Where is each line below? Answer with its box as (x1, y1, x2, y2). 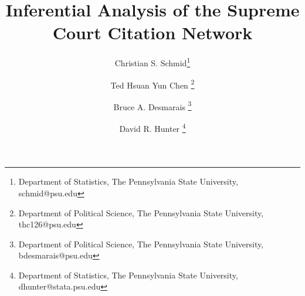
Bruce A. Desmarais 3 (113, 98, 192, 113)
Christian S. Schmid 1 (114, 55, 191, 69)
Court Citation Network (52, 21, 253, 45)
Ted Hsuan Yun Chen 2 (110, 77, 195, 91)
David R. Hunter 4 (119, 121, 186, 134)
